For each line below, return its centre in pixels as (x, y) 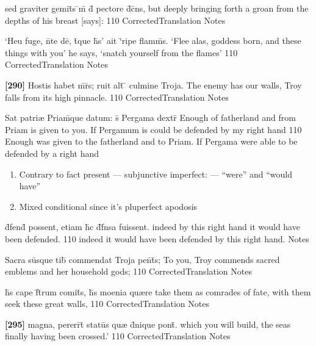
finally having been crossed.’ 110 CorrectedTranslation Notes (118, 336)
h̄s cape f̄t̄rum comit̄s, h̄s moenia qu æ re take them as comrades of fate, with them (158, 291)
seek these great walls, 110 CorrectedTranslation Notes (107, 304)
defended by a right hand (52, 153)
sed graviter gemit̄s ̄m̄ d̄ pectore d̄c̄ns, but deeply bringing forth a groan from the (157, 8)
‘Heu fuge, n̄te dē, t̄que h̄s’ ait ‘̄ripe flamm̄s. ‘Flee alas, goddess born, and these (153, 41)
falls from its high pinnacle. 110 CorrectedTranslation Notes (117, 97)
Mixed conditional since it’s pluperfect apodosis (108, 206)
